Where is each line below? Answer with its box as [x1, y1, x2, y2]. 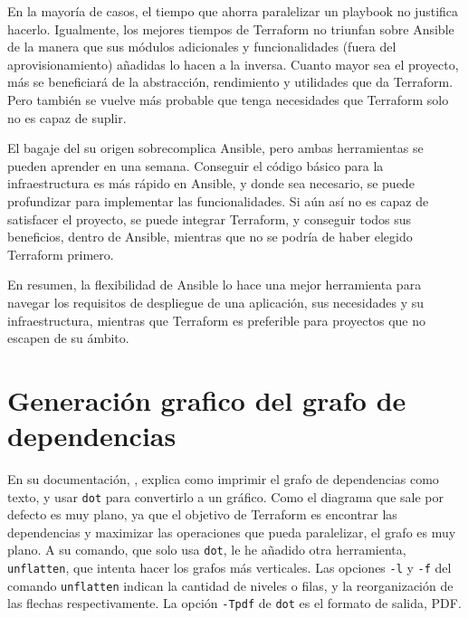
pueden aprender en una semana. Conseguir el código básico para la [7, 156, 384, 175]
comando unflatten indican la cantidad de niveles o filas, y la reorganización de [7, 575, 454, 594]
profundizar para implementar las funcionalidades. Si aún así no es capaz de [7, 191, 429, 210]
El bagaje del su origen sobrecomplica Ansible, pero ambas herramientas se [7, 138, 424, 157]
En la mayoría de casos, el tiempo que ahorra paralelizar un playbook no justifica [7, 2, 459, 20]
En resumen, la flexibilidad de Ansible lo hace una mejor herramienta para [7, 275, 422, 294]
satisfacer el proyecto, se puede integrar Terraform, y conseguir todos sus [7, 209, 412, 228]
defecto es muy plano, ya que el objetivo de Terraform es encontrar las [7, 505, 397, 524]
